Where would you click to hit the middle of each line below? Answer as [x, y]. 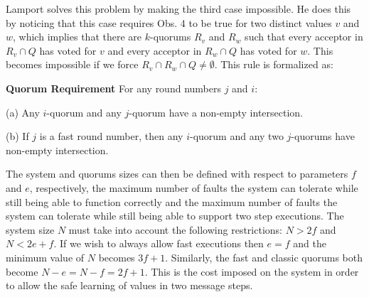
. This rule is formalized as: [274, 64]
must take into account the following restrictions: [175, 229]
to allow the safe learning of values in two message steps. [129, 285]
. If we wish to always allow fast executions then [159, 243]
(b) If [17, 136]
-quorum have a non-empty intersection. [216, 112]
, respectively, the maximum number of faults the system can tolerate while [194, 187]
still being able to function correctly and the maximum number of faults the [172, 201]
